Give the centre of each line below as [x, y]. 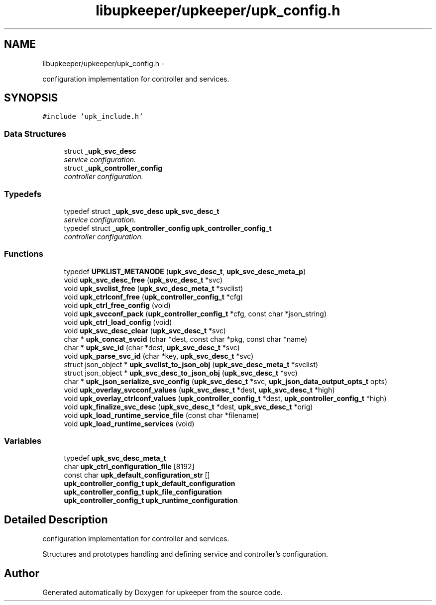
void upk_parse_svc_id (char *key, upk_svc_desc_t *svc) [159, 356]
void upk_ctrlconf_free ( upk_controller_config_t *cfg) [154, 297]
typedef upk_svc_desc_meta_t [115, 458]
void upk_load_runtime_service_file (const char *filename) [162, 415]
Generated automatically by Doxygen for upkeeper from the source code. [163, 593]
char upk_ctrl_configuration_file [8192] [129, 467]
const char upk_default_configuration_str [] [137, 475]
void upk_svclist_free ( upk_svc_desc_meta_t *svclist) [154, 288]
